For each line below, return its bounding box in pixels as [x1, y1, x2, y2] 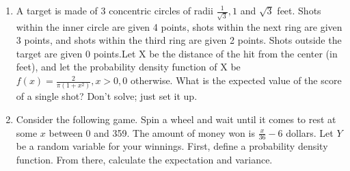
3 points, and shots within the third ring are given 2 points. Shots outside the [16, 33, 342, 47]
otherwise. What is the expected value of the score [130, 73, 342, 88]
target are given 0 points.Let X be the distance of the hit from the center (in [16, 46, 338, 60]
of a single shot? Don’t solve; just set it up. [16, 89, 198, 103]
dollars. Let [286, 125, 334, 140]
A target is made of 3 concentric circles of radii [16, 3, 213, 17]
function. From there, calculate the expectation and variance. [16, 153, 273, 166]
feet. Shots [277, 3, 321, 17]
